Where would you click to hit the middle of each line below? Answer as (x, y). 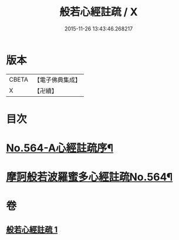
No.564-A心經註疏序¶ (60, 148)
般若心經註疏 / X (99, 12)
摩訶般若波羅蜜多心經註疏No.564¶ (89, 177)
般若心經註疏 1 (32, 229)
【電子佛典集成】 (57, 80)
